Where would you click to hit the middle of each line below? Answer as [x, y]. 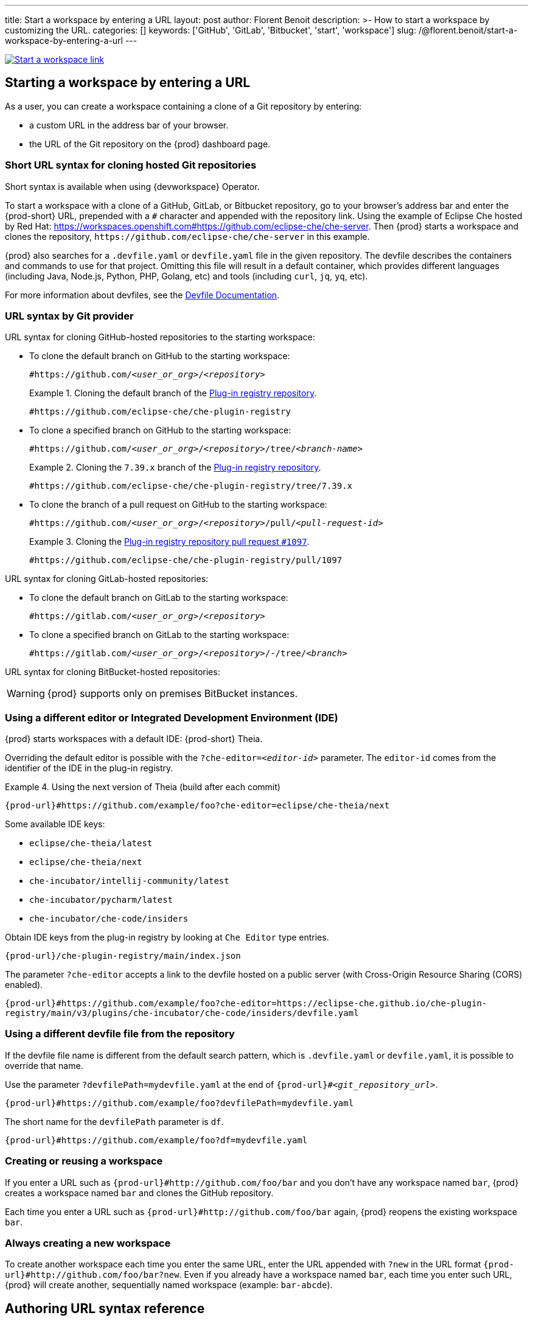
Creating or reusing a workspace [84, 1161]
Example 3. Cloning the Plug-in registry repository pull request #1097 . [169, 542]
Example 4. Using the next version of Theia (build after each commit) [143, 787]
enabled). [24, 985]
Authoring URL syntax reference [105, 1308]
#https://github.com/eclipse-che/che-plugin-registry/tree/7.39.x [191, 486]
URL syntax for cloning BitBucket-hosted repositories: [113, 672]
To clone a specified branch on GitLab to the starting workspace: [159, 635]
